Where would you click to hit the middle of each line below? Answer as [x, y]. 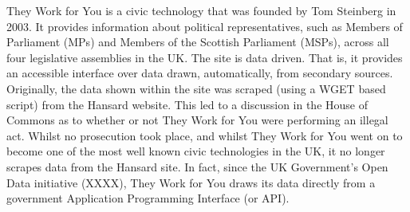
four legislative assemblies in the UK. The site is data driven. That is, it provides [205, 57]
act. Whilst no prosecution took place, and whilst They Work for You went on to [205, 135]
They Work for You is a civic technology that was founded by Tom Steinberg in [201, 10]
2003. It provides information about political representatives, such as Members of [205, 26]
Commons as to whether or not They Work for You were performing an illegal [197, 120]
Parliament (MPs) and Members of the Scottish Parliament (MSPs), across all [198, 42]
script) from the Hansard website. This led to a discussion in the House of [187, 104]
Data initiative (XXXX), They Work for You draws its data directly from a [191, 182]
